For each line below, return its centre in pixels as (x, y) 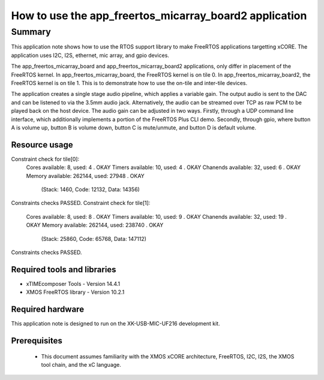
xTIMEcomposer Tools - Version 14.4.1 (73, 284)
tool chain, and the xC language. (81, 364)
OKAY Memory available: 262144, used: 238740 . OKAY (95, 225)
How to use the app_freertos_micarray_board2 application (159, 16)
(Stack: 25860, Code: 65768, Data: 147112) (94, 239)
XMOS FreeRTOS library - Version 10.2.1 (75, 292)
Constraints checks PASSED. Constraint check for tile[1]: (81, 203)
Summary (31, 32)
